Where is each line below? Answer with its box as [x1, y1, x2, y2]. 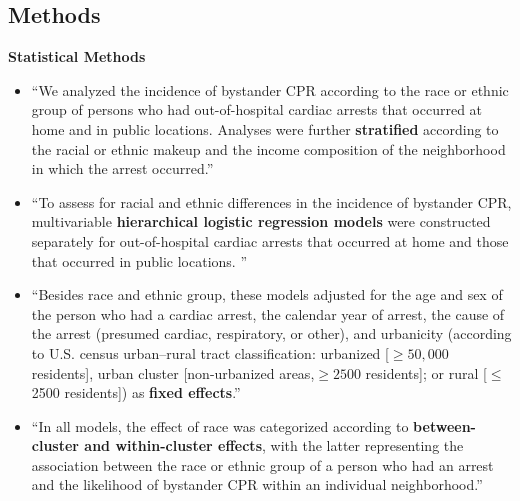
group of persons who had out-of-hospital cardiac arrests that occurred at [31, 99, 483, 120]
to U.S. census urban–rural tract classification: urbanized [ [31, 342, 389, 363]
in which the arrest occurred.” [31, 158, 214, 179]
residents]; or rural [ [365, 362, 487, 383]
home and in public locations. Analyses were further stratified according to [31, 118, 499, 139]
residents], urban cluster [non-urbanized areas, [31, 362, 315, 383]
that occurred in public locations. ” [31, 250, 248, 271]
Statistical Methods [8, 46, 146, 67]
